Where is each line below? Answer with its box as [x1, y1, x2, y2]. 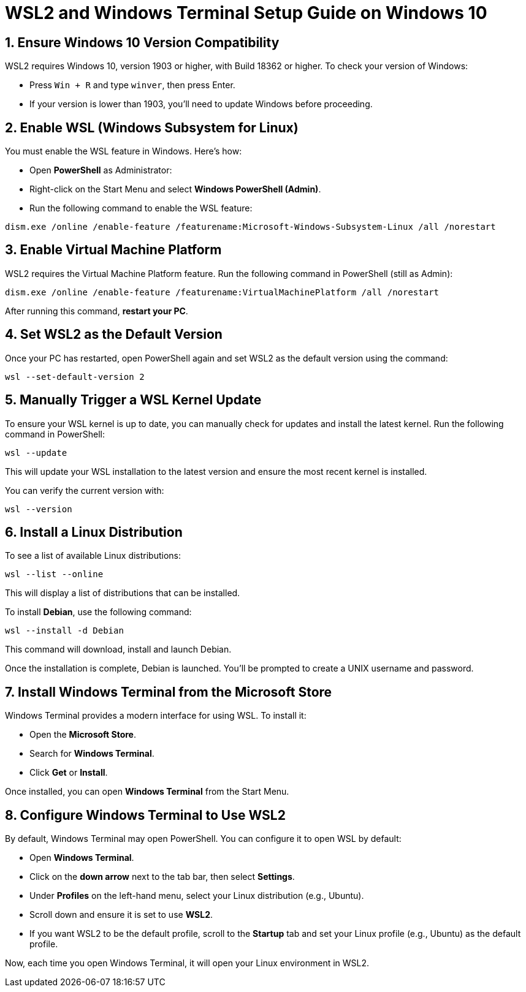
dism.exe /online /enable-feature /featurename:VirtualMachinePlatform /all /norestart [5, 287, 440, 297]
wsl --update [5, 447, 67, 458]
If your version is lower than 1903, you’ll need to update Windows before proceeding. [29, 99, 373, 110]
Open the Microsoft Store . [29, 729, 137, 740]
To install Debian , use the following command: [5, 607, 192, 618]
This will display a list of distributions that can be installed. [5, 588, 240, 599]
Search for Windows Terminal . [29, 748, 154, 759]
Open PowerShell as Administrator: [29, 165, 172, 176]
